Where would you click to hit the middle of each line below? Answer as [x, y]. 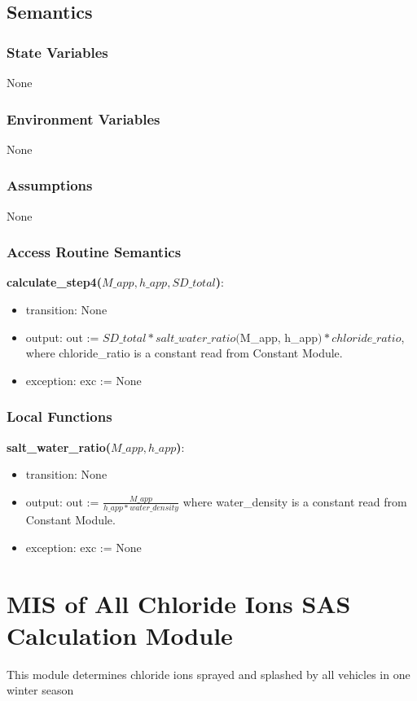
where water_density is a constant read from [295, 501]
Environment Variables [83, 118]
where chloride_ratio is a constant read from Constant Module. [184, 353]
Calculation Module [120, 635]
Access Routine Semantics [94, 252]
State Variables [57, 52]
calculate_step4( [54, 282]
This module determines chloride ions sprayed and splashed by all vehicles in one [208, 674]
